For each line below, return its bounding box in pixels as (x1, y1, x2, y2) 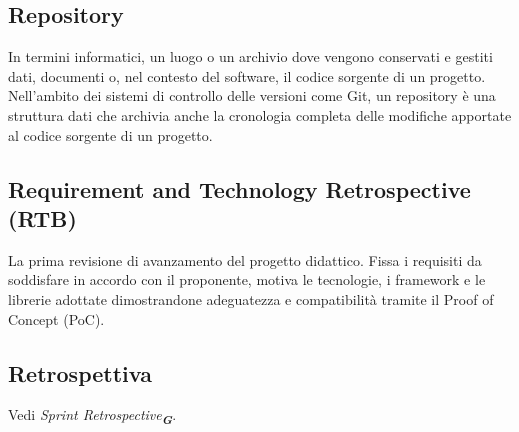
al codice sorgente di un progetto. (8, 124, 213, 145)
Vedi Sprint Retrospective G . (8, 404, 177, 429)
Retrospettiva (8, 357, 152, 388)
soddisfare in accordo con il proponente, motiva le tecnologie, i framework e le (8, 269, 486, 290)
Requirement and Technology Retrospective (8, 173, 471, 204)
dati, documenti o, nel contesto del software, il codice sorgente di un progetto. (8, 65, 486, 86)
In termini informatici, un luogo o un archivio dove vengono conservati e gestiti (8, 46, 493, 67)
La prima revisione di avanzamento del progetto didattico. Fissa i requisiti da (8, 249, 482, 270)
